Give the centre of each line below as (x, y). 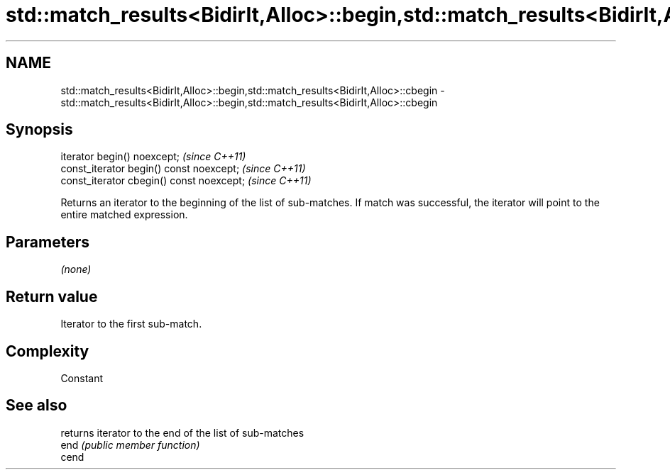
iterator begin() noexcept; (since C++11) (153, 157)
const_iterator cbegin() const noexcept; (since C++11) (186, 181)
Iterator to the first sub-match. (131, 324)
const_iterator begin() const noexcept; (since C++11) (183, 169)
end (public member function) (130, 445)
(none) (76, 269)
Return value (52, 296)
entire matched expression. (124, 215)
